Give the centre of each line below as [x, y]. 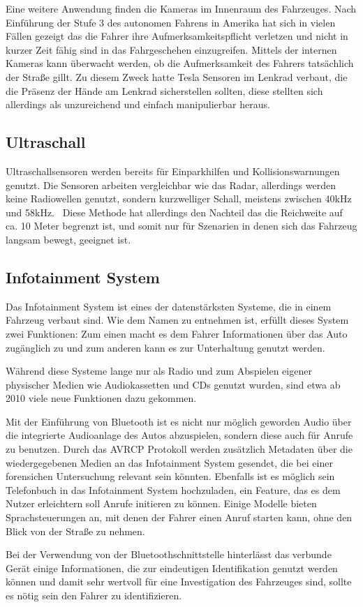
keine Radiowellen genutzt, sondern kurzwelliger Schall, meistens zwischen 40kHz [179, 198]
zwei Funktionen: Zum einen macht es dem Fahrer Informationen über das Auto [177, 333]
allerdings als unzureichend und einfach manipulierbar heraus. [138, 104]
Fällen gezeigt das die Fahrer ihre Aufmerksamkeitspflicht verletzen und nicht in [177, 36]
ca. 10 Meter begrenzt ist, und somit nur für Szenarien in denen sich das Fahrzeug [181, 226]
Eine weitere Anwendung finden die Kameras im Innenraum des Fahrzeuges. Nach [181, 8]
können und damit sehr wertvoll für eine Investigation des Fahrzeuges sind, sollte [179, 582]
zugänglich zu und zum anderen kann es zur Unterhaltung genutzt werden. [165, 347]
